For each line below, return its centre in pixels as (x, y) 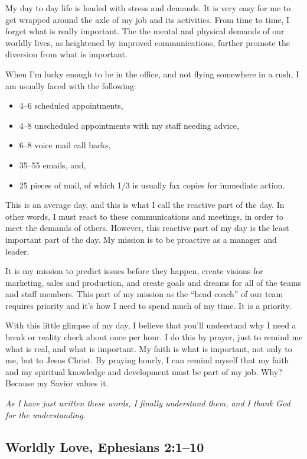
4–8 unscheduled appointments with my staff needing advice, (129, 125)
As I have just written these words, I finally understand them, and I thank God (148, 403)
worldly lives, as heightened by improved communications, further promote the (148, 42)
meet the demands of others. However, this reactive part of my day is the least (147, 228)
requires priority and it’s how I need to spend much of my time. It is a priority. (148, 305)
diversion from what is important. (66, 54)
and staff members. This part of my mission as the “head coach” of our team (144, 294)
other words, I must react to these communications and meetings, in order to (145, 216)
